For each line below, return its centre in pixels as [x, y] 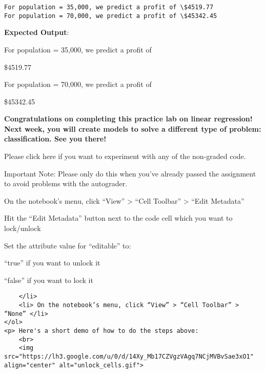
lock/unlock [23, 228]
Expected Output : [37, 32]
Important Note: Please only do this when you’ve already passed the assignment [130, 173]
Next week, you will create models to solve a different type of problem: [133, 128]
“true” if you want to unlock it [52, 263]
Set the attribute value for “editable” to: [68, 245]
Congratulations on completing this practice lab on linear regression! [128, 119]
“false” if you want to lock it [49, 280]
